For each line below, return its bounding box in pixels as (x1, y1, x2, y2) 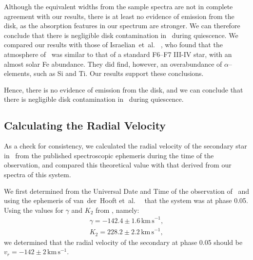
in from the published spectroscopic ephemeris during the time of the (4, 150, 214, 160)
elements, (4, 68, 32, 78)
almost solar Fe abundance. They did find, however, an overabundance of (4, 58, 222, 69)
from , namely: (95, 204, 139, 215)
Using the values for (4, 204, 63, 215)
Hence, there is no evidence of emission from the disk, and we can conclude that (4, 84, 243, 94)
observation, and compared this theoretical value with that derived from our (4, 160, 232, 170)
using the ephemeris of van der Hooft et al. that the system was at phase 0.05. (4, 195, 249, 205)
